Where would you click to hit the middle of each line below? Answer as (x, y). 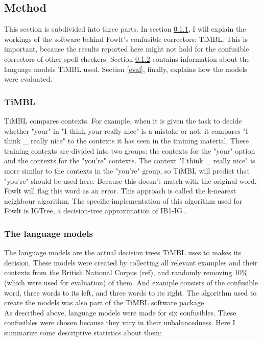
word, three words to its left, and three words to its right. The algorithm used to (130, 292)
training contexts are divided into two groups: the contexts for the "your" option (130, 150)
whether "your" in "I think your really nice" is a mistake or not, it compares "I (126, 130)
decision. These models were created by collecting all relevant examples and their (131, 262)
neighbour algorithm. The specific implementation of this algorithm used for (123, 200)
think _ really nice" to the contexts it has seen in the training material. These (126, 141)
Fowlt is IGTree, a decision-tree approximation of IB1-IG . (96, 211)
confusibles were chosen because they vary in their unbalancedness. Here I (120, 322)
